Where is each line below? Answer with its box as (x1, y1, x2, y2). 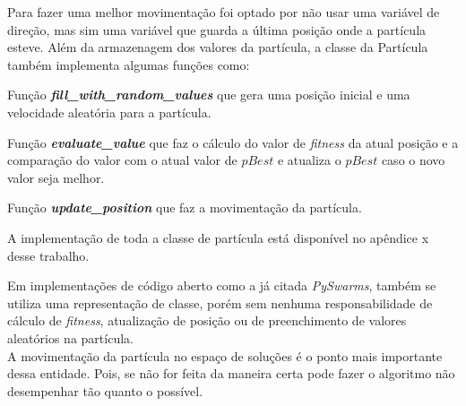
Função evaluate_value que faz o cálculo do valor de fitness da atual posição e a (7, 133, 459, 151)
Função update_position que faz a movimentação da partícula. (7, 198, 362, 217)
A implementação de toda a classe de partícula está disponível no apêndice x (7, 228, 429, 246)
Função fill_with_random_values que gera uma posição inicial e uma (7, 85, 410, 104)
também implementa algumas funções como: (7, 55, 250, 73)
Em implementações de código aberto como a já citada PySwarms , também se (7, 276, 436, 295)
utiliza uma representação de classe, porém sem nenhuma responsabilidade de (7, 293, 433, 312)
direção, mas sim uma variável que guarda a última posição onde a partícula (7, 20, 427, 39)
